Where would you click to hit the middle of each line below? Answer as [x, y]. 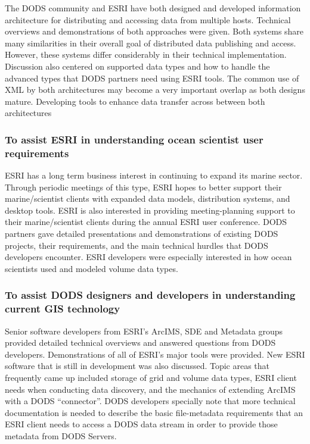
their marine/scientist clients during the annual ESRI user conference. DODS [146, 222]
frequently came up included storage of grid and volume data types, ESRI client [151, 377]
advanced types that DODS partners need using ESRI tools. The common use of [152, 78]
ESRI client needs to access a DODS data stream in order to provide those [141, 424]
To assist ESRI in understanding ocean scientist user [134, 139]
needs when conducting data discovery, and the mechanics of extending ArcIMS [150, 389]
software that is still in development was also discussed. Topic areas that [137, 366]
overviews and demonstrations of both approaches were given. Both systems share [154, 31]
